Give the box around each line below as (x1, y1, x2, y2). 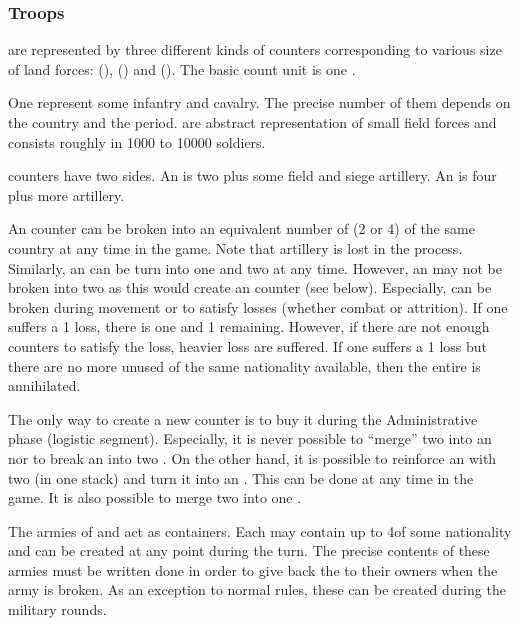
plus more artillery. (8, 184, 125, 205)
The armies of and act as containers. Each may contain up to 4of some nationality (8, 520, 512, 541)
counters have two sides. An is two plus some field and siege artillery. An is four (8, 165, 497, 186)
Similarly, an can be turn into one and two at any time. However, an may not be (8, 257, 503, 278)
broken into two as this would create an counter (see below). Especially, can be (8, 277, 492, 298)
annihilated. (8, 375, 81, 396)
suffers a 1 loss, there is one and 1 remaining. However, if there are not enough (8, 316, 490, 337)
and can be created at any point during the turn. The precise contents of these (8, 540, 490, 561)
